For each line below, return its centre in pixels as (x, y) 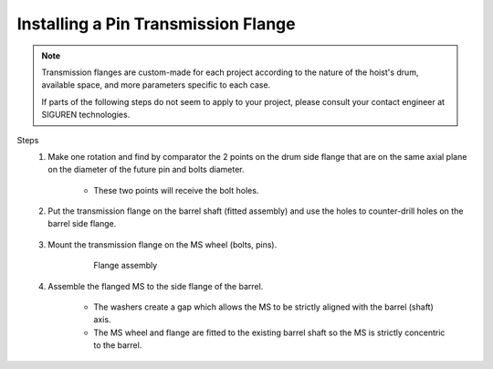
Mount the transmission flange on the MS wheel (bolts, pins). (163, 244)
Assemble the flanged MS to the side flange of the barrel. (156, 286)
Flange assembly (126, 266)
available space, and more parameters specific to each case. (156, 85)
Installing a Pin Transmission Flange (156, 24)
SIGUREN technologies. (86, 115)
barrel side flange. (82, 224)
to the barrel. (118, 345)
